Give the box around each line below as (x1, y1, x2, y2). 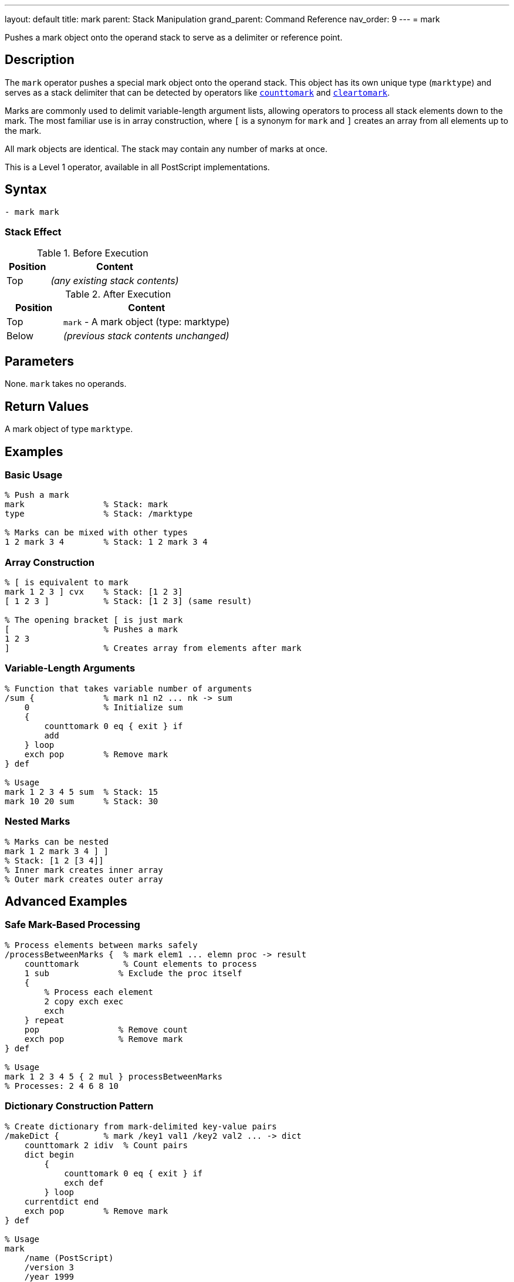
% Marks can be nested (5, 836, 109, 846)
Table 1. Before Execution (36, 247, 148, 259)
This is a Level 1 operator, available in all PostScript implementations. (5, 161, 270, 172)
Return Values (5, 399, 89, 414)
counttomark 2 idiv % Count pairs (24, 1140, 188, 1150)
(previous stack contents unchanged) (63, 330, 229, 342)
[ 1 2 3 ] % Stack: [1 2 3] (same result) (5, 596, 252, 606)
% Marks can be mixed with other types (5, 528, 188, 538)
